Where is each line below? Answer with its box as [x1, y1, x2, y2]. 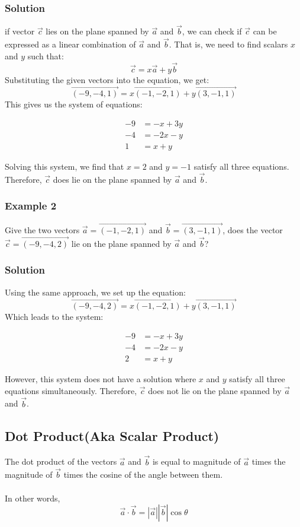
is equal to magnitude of [152, 455, 241, 468]
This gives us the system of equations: [5, 98, 143, 110]
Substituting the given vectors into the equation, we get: [5, 73, 209, 85]
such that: [27, 49, 64, 62]
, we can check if [182, 25, 242, 37]
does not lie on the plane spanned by [148, 384, 282, 396]
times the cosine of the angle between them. [63, 468, 223, 481]
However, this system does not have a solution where [5, 373, 196, 385]
